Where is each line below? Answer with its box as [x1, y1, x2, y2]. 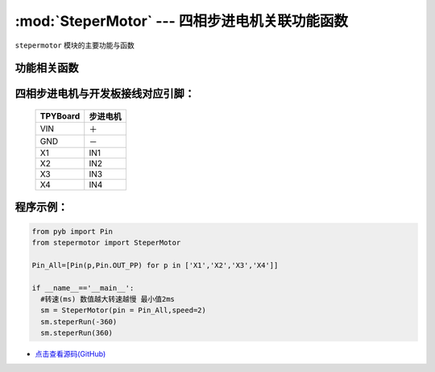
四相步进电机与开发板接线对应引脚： [14, 87, 195, 101]
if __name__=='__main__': [31, 283, 135, 292]
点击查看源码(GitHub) [35, 349, 106, 359]
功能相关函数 [14, 61, 79, 75]
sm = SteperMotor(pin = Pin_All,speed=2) [40, 306, 207, 315]
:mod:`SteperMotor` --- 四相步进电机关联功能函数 [14, 12, 349, 30]
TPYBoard [39, 110, 81, 121]
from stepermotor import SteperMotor [31, 238, 181, 247]
